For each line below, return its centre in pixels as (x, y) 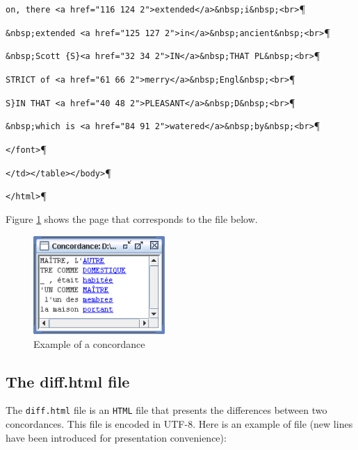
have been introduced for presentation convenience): (116, 437)
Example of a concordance (89, 343)
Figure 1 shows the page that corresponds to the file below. (132, 218)
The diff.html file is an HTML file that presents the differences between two (166, 410)
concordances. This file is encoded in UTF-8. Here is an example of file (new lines (179, 424)
